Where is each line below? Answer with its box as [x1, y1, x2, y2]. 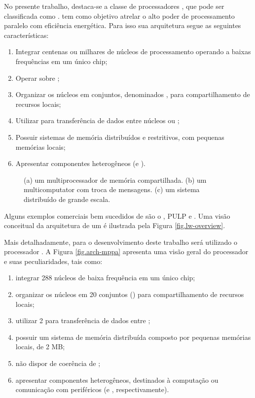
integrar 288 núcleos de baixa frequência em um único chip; [15, 272, 195, 283]
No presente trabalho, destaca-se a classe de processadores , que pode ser [4, 1, 224, 11]
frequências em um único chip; [15, 56, 108, 66]
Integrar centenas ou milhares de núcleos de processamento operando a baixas [15, 46, 251, 57]
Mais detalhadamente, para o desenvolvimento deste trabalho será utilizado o [4, 236, 237, 247]
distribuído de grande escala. [24, 194, 110, 204]
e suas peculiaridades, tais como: [4, 256, 103, 266]
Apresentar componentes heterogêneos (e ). [15, 158, 146, 168]
